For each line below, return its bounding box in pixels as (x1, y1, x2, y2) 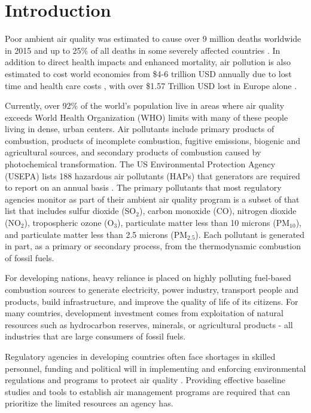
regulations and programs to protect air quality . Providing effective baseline (5, 374, 285, 386)
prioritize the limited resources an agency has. (5, 397, 173, 409)
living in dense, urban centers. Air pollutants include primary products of (5, 123, 275, 135)
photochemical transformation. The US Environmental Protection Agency (5, 158, 276, 170)
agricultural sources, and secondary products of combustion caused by (5, 146, 261, 158)
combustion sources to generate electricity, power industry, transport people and (5, 283, 299, 295)
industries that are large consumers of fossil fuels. (5, 330, 186, 342)
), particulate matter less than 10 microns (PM (117, 216, 290, 229)
